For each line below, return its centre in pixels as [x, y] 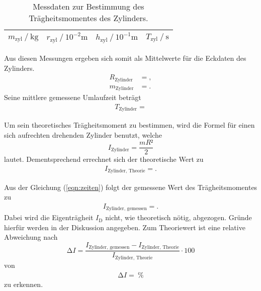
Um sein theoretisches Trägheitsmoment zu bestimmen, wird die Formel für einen [129, 125]
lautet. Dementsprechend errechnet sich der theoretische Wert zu [104, 159]
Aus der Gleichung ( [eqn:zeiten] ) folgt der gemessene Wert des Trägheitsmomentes [131, 187]
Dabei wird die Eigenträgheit [49, 217]
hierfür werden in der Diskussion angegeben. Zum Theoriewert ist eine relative [125, 227]
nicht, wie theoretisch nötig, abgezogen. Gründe [179, 217]
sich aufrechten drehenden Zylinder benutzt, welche [83, 134]
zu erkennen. [24, 284]
